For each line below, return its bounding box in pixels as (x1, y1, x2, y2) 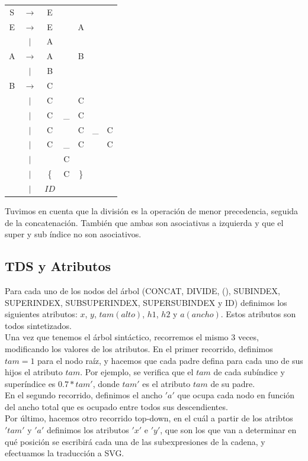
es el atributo (142, 377, 191, 389)
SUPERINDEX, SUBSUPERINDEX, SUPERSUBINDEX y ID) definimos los (5, 296, 287, 308)
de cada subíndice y (213, 366, 285, 378)
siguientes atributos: (5, 308, 78, 320)
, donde (92, 377, 120, 389)
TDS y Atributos (5, 257, 111, 275)
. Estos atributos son (220, 308, 296, 320)
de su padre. (210, 377, 255, 389)
